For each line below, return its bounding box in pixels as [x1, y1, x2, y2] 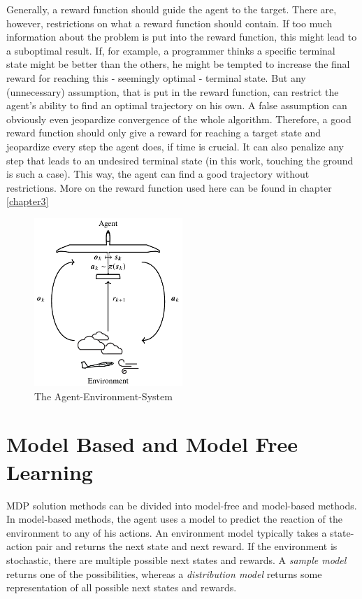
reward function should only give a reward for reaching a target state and [6, 125, 321, 140]
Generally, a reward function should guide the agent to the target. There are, [6, 2, 337, 16]
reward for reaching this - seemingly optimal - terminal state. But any [6, 70, 306, 85]
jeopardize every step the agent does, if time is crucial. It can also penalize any [6, 139, 344, 153]
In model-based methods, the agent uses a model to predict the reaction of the [6, 512, 343, 526]
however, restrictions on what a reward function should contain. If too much [6, 15, 333, 30]
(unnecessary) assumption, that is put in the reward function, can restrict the [6, 84, 339, 99]
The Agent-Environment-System [34, 388, 173, 403]
